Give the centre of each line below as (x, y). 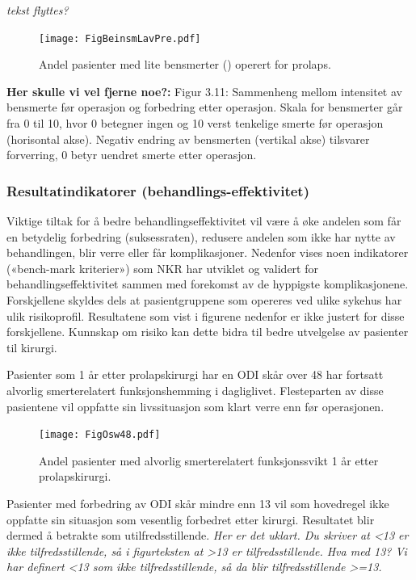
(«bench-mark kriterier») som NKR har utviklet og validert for (162, 268)
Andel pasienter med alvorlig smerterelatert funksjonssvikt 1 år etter (209, 460)
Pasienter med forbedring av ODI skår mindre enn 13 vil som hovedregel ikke (198, 503)
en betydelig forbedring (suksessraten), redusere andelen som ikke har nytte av (201, 236)
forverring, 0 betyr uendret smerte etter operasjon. (132, 155)
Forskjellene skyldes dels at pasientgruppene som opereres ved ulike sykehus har (204, 300)
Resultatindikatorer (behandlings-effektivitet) (158, 190)
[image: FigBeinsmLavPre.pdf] (120, 38)
